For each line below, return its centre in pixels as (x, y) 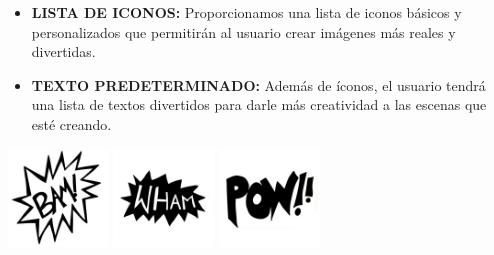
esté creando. (71, 123)
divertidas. (63, 51)
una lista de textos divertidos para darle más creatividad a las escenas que (259, 104)
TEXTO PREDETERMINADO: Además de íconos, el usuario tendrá (258, 84)
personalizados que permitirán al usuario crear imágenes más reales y (243, 31)
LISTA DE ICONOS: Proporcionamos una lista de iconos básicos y (246, 12)
